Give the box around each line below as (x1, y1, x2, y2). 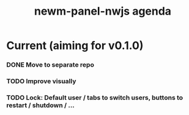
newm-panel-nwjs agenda (34, 4, 172, 18)
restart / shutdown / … (6, 101, 75, 109)
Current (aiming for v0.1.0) (6, 39, 144, 53)
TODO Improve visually (6, 77, 76, 86)
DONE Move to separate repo (6, 61, 95, 69)
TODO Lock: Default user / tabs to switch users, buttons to (6, 93, 183, 102)
